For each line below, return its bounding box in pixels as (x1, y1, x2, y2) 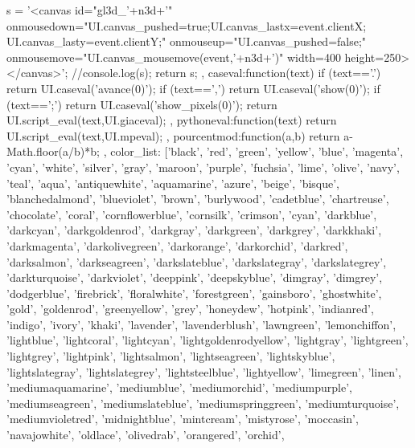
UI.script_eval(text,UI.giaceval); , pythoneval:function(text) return (6, 112, 337, 128)
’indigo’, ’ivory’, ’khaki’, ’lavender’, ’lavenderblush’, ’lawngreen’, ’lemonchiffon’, (6, 316, 397, 332)
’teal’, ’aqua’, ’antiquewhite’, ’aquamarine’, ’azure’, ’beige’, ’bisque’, (6, 174, 340, 191)
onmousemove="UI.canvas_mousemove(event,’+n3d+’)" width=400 (6, 48, 341, 65)
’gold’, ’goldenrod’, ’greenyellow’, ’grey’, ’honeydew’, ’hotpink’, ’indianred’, (6, 300, 374, 317)
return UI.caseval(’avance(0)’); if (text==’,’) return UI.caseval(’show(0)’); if (6, 79, 380, 96)
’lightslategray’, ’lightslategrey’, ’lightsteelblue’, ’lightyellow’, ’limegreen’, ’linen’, (6, 363, 401, 380)
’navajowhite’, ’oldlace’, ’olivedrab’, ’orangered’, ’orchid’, (6, 426, 285, 443)
